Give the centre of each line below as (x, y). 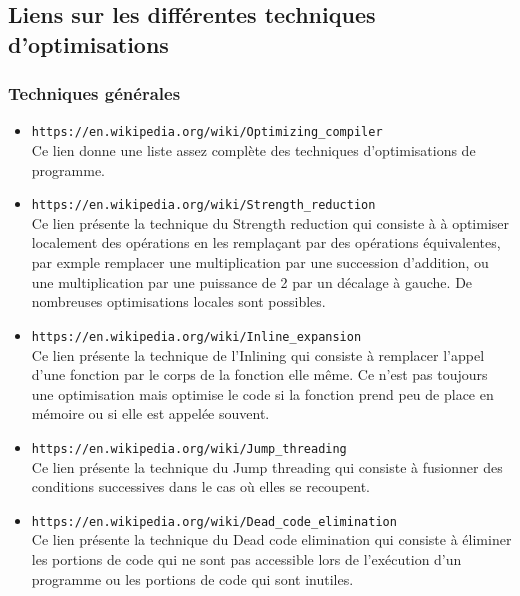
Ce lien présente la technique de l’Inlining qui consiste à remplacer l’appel (258, 354)
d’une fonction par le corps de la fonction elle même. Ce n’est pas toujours (259, 374)
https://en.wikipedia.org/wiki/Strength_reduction (203, 205)
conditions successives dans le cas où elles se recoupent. (201, 486)
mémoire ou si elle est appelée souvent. (150, 413)
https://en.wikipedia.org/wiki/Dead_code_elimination (214, 521)
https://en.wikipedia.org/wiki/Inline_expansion (196, 336)
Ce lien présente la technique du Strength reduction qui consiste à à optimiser (270, 222)
